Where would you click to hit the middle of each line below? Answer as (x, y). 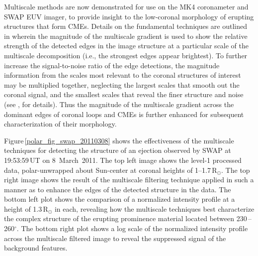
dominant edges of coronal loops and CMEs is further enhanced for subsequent (124, 114)
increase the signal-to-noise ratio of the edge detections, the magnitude (112, 65)
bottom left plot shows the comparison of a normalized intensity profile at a (120, 199)
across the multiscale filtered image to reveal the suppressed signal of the (115, 238)
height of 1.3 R (26, 208)
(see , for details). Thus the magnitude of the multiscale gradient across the (119, 104)
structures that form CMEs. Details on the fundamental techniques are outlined (126, 26)
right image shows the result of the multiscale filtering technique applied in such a (129, 180)
